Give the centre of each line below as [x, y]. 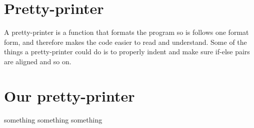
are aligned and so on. [38, 61]
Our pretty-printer [69, 95]
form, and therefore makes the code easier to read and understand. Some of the [125, 42]
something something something [53, 119]
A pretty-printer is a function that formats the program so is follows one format [126, 32]
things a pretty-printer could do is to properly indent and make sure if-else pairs [127, 52]
